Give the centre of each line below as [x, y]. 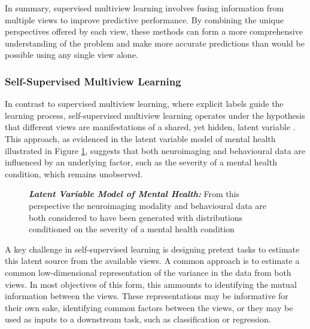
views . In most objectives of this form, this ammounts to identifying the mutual [151, 284]
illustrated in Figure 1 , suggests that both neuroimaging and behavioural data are [155, 150]
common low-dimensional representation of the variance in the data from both [148, 272]
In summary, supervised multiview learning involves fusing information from [145, 8]
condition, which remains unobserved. [74, 173]
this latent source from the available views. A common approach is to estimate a [152, 261]
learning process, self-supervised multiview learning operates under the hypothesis [155, 115]
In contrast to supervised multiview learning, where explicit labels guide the [144, 104]
